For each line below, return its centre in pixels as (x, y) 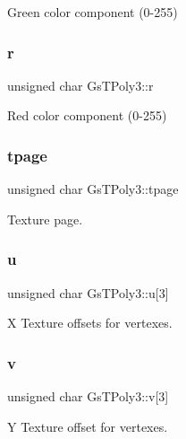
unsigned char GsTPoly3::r (80, 85)
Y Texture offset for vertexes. (88, 426)
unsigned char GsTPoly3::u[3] (88, 292)
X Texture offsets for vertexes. (90, 323)
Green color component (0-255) (93, 12)
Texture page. (45, 219)
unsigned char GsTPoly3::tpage (93, 189)
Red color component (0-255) (87, 115)
